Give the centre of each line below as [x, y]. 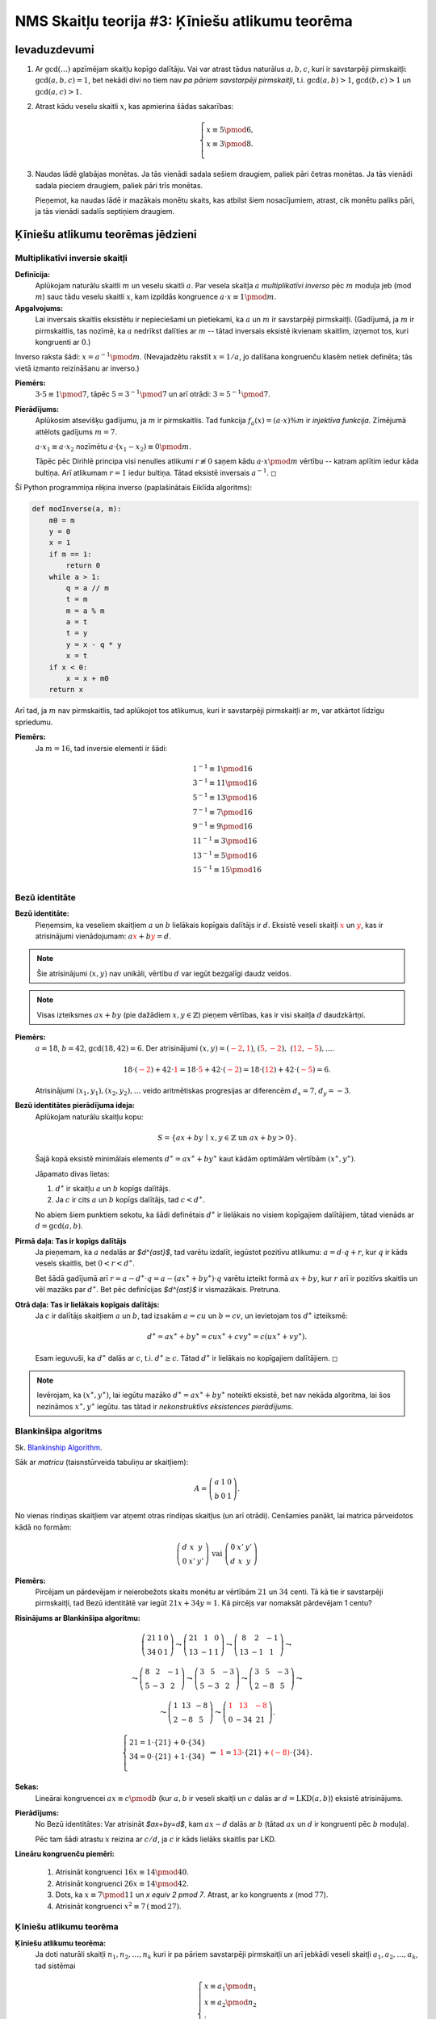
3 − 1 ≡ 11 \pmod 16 [225, 782]
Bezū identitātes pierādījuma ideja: [75, 1106]
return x [66, 690]
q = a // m [87, 588]
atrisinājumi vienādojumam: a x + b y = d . [103, 936]
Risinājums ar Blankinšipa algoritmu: [78, 1618]
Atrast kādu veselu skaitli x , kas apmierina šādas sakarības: [134, 107]
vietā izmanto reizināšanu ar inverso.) [78, 368]
